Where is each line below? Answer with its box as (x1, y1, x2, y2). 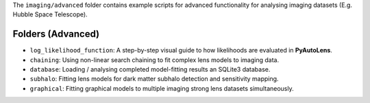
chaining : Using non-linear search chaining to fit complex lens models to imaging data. (29, 55, 280, 64)
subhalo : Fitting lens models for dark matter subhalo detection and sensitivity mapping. (29, 75, 279, 83)
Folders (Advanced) (12, 28, 99, 40)
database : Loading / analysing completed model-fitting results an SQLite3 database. (29, 65, 271, 74)
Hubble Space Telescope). (12, 10, 88, 18)
